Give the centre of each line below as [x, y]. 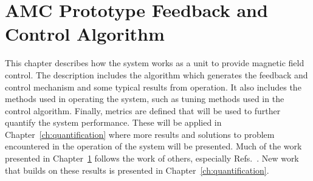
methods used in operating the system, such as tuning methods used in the [145, 99]
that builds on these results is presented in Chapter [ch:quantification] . [137, 170]
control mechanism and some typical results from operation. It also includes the [153, 87]
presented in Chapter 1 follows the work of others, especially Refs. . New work [152, 158]
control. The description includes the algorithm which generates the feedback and [156, 74]
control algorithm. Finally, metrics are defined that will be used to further [143, 110]
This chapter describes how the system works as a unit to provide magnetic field [155, 63]
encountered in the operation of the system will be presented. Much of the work [153, 146]
